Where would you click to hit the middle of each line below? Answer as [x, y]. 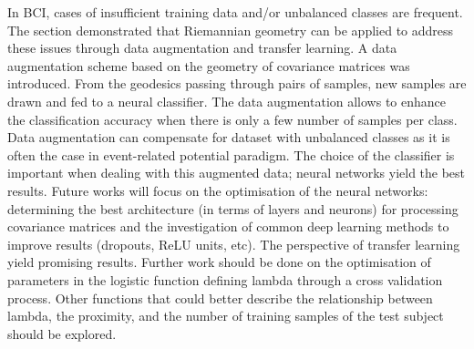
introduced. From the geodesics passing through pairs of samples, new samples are [237, 83]
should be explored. [62, 333]
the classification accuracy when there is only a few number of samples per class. [232, 119]
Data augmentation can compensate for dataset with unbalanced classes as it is [229, 137]
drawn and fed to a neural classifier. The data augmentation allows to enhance [227, 101]
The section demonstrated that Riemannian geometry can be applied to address [231, 30]
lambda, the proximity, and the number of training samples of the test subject [226, 316]
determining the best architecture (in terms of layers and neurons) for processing [233, 208]
